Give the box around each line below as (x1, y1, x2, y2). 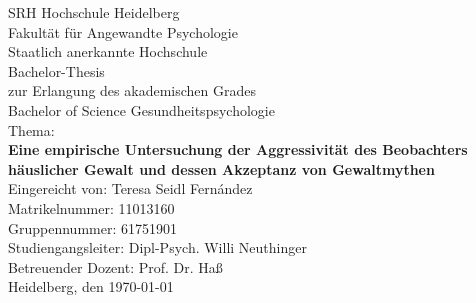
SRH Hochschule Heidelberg (8, 2, 180, 22)
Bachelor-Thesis (8, 60, 105, 81)
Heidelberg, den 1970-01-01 (8, 276, 174, 297)
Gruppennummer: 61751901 (8, 217, 177, 238)
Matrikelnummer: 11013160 (8, 197, 175, 218)
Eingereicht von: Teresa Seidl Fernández (8, 178, 253, 199)
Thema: (8, 119, 55, 140)
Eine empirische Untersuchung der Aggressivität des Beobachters (8, 139, 468, 160)
